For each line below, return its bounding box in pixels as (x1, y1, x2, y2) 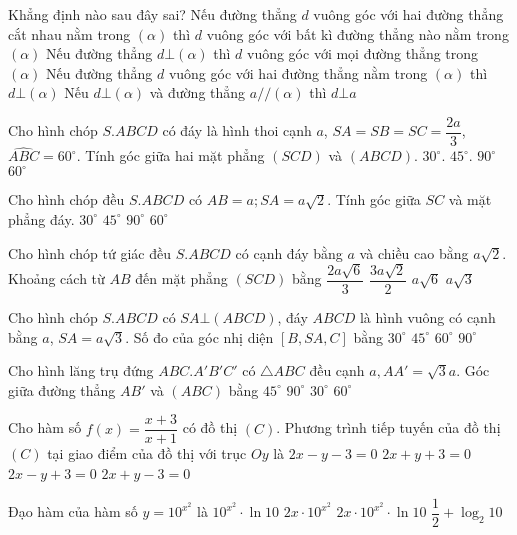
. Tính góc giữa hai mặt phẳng (76, 145, 265, 166)
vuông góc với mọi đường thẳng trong (246, 43, 479, 64)
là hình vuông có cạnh (359, 306, 496, 327)
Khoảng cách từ (8, 268, 105, 289)
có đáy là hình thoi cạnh (162, 120, 312, 141)
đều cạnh (309, 360, 365, 381)
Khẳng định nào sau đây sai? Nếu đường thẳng (8, 4, 297, 24)
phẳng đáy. (8, 208, 75, 229)
